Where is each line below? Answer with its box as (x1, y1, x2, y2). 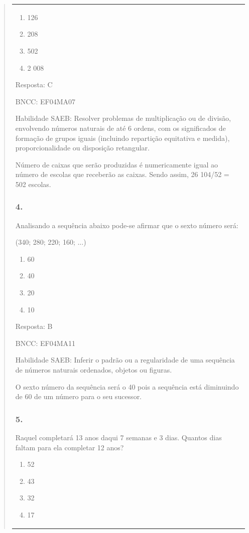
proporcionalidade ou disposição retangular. (15, 142, 150, 153)
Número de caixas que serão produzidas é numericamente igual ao (15, 159, 218, 169)
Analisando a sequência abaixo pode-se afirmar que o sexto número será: (15, 220, 238, 230)
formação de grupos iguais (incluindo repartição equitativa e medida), (15, 132, 230, 143)
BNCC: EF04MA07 (15, 96, 75, 106)
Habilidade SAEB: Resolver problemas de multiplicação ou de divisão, (15, 113, 231, 123)
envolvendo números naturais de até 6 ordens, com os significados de (15, 122, 226, 133)
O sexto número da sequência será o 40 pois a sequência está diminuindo (15, 381, 239, 392)
